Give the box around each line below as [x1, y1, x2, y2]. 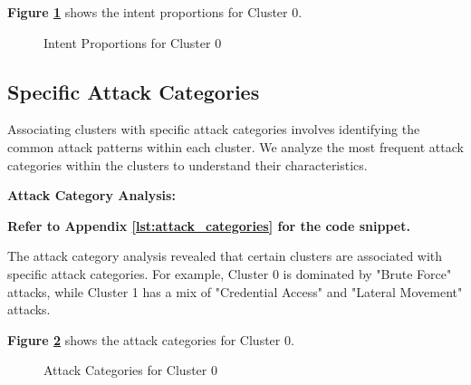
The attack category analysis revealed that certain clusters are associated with [7, 246, 443, 265]
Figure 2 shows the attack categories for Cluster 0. [7, 330, 294, 349]
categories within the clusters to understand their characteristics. [7, 155, 368, 174]
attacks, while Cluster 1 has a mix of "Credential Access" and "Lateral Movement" [7, 282, 463, 301]
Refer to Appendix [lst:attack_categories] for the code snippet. [7, 216, 410, 235]
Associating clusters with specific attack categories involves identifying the [7, 120, 420, 139]
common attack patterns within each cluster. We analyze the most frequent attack [7, 137, 464, 156]
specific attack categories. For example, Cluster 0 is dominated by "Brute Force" [7, 264, 452, 283]
